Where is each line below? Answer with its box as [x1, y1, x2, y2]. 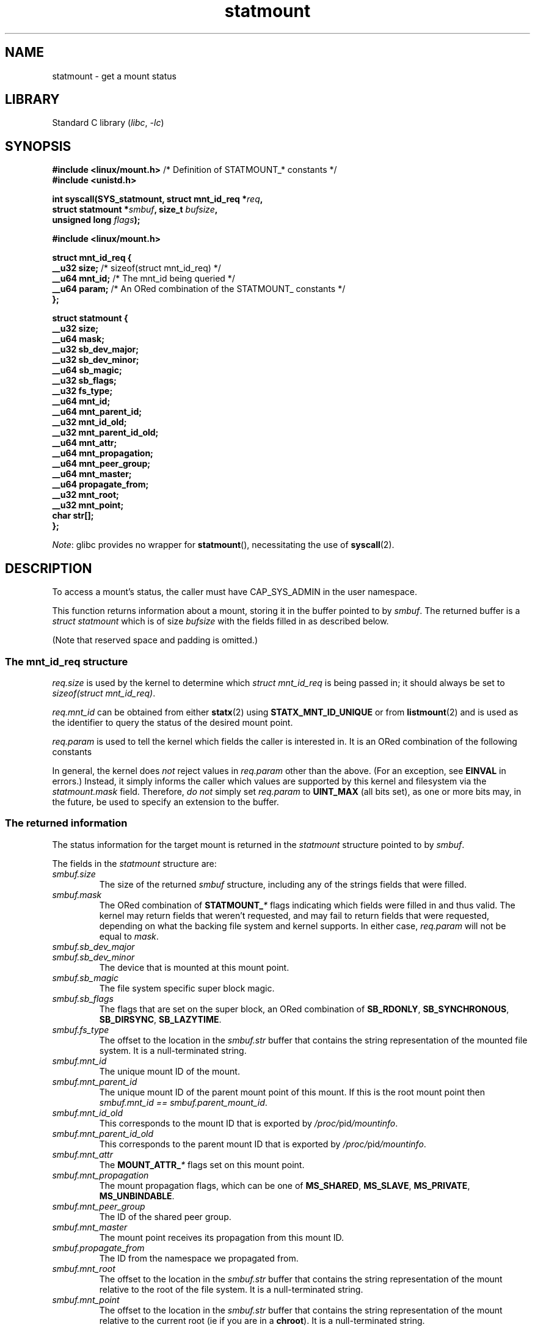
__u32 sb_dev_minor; [52, 354, 139, 365]
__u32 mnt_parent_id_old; [52, 427, 159, 438]
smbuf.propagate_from [52, 1242, 145, 1253]
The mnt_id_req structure [5, 655, 128, 668]
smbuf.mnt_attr [52, 1149, 113, 1160]
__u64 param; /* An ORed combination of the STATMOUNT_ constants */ [52, 283, 346, 294]
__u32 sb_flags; [52, 375, 117, 386]
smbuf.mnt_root [52, 1263, 115, 1274]
